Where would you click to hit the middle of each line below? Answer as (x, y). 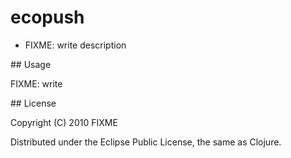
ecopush (47, 17)
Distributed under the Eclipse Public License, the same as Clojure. (146, 142)
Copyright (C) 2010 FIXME (64, 122)
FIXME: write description (75, 45)
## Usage (31, 64)
